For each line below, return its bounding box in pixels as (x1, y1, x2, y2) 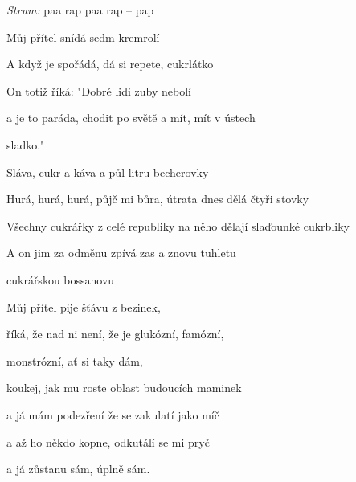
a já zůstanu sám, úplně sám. (6, 460, 150, 477)
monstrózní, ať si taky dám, (6, 352, 143, 369)
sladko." (6, 136, 45, 153)
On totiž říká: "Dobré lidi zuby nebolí (6, 82, 191, 99)
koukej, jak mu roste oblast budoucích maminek (6, 379, 242, 396)
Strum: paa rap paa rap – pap (6, 2, 154, 18)
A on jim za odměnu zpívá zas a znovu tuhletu (6, 244, 236, 261)
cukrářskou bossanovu (6, 271, 115, 288)
